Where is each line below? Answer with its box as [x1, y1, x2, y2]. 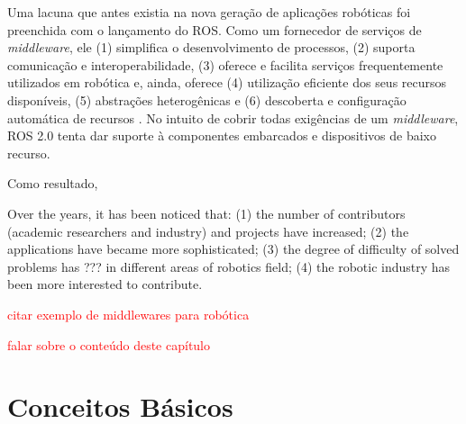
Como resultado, [7, 174, 98, 193]
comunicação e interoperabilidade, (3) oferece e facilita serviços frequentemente [7, 55, 443, 74]
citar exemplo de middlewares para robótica [7, 304, 250, 323]
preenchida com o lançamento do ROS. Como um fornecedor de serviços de [7, 20, 422, 39]
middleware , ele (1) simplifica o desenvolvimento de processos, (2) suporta [7, 38, 416, 57]
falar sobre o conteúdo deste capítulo [7, 335, 211, 354]
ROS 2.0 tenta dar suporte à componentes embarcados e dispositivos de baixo [7, 126, 436, 145]
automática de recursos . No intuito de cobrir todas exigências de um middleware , [7, 108, 459, 127]
